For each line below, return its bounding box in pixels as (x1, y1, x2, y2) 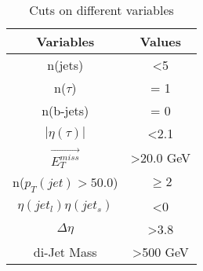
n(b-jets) (42, 101, 89, 119)
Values (140, 32, 181, 50)
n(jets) (47, 56, 84, 74)
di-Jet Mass (33, 242, 97, 261)
